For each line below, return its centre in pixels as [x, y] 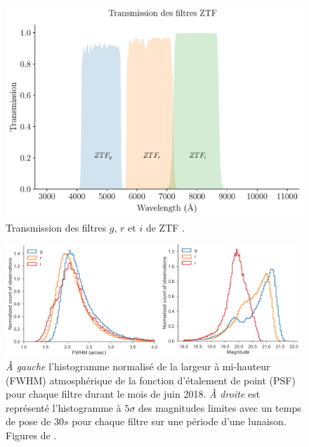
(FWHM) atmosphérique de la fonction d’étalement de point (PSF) [151, 380]
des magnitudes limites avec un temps [220, 407]
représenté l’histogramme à [64, 407]
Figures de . [31, 435]
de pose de [28, 421]
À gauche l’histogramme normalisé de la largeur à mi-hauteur [138, 366]
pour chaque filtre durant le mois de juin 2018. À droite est [133, 394]
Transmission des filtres [56, 227]
